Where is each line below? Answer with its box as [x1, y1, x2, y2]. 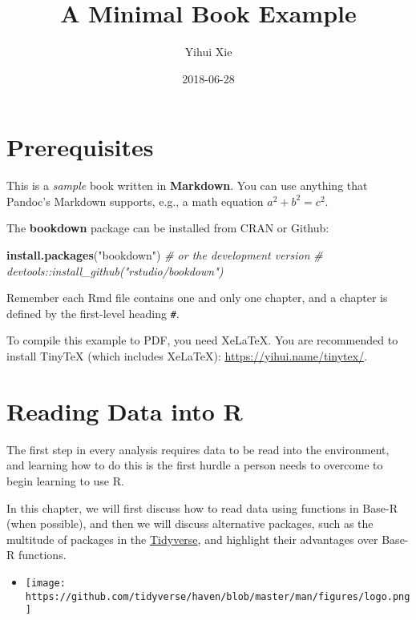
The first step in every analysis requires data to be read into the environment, [6, 441, 390, 457]
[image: [25, 577, 66, 589]
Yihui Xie [184, 43, 232, 60]
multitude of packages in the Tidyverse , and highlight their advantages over [6, 530, 378, 547]
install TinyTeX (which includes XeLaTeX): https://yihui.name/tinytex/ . [6, 348, 368, 364]
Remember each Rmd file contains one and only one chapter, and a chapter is [6, 289, 388, 306]
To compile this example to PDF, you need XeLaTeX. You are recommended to [6, 332, 398, 348]
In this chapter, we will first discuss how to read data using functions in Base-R [6, 499, 398, 516]
